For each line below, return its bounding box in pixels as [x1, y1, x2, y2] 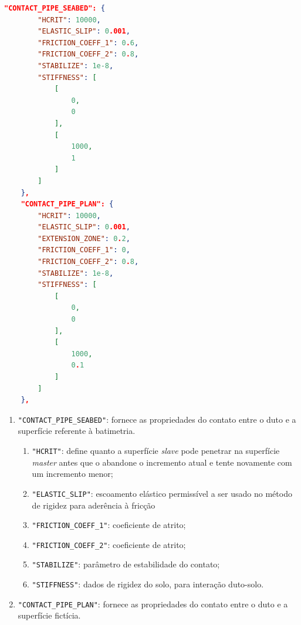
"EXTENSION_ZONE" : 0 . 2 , [38, 234, 130, 243]
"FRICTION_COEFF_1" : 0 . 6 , [38, 38, 139, 47]
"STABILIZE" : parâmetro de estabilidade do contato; [32, 558, 220, 570]
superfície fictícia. [18, 609, 81, 621]
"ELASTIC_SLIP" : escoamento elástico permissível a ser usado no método [32, 487, 292, 499]
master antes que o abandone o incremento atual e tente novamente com [32, 456, 292, 468]
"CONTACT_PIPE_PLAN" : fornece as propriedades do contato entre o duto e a [18, 597, 288, 610]
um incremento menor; [32, 467, 113, 480]
